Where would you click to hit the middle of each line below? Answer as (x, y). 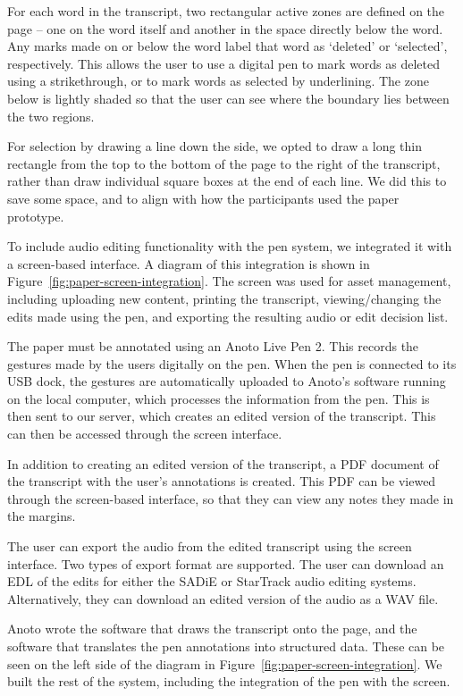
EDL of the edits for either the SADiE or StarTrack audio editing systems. (212, 581)
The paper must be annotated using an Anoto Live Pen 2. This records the (213, 346)
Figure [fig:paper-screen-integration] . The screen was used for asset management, (229, 281)
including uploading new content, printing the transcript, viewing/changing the (224, 298)
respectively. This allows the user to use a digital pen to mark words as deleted (224, 63)
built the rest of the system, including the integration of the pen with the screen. (229, 681)
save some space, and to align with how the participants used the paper (203, 198)
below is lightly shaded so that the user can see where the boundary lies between (228, 98)
